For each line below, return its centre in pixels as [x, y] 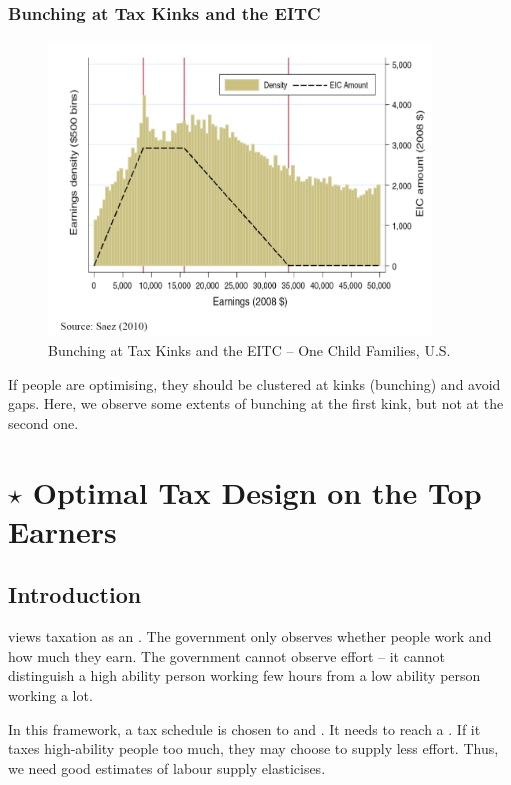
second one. [43, 422]
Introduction [75, 594]
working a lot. [50, 694]
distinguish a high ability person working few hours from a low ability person [244, 675]
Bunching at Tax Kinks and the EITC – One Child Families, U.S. [249, 350]
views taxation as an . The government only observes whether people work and [250, 636]
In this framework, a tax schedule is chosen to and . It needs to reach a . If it [244, 728]
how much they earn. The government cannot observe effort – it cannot [226, 655]
